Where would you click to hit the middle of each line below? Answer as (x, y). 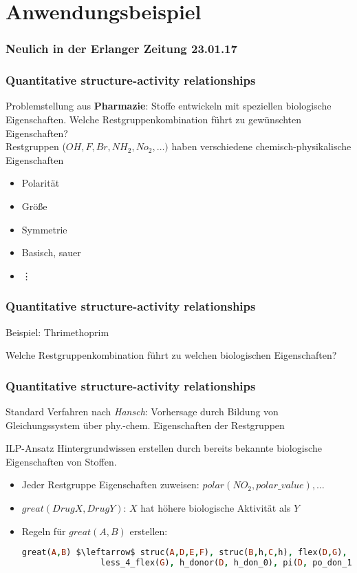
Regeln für (44, 531)
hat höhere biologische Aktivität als (216, 507)
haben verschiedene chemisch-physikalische (261, 146)
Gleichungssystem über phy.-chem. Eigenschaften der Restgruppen (145, 425)
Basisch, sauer (51, 252)
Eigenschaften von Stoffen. (61, 461)
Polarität (41, 183)
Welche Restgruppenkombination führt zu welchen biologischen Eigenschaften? (171, 355)
